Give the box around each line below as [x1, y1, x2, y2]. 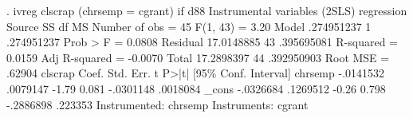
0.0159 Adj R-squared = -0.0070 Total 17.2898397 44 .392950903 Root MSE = [6, 49, 390, 65]
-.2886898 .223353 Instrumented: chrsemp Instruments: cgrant [6, 96, 309, 112]
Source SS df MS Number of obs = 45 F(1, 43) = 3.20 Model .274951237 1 [6, 18, 372, 34]
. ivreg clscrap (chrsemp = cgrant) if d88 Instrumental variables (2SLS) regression [6, 2, 407, 18]
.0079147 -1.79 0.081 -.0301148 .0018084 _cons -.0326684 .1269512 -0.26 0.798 [6, 80, 386, 96]
